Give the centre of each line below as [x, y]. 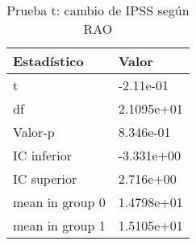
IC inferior [42, 155]
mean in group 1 [59, 225]
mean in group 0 [59, 202]
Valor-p [34, 132]
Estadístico [48, 61]
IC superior [45, 179]
